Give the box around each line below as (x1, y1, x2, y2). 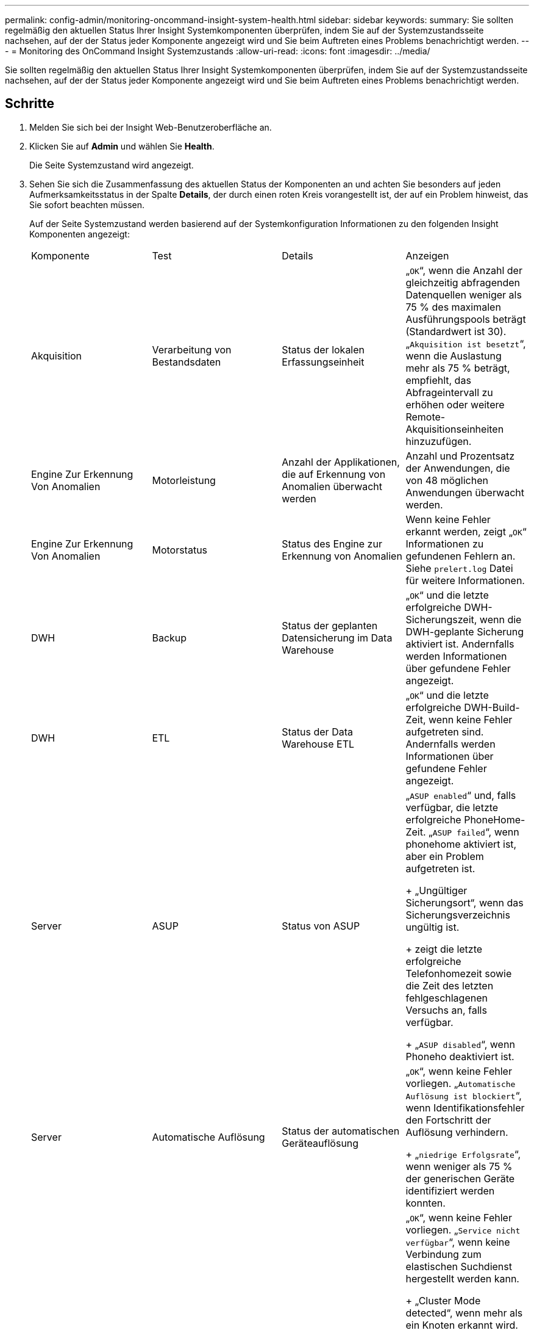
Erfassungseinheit (282, 355, 365, 368)
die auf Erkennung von (282, 468, 386, 480)
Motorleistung (152, 474, 216, 486)
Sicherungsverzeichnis (405, 908, 510, 921)
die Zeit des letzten (405, 979, 494, 992)
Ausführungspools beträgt (405, 312, 526, 325)
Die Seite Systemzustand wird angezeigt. (29, 159, 194, 170)
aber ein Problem (405, 850, 484, 862)
